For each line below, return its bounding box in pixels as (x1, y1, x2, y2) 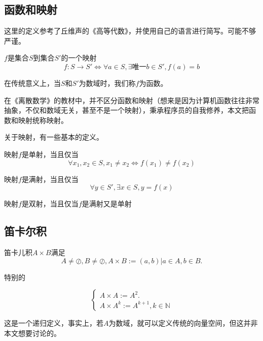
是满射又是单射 (82, 198, 132, 209)
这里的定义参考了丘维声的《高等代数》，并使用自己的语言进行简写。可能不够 (4, 25, 256, 36)
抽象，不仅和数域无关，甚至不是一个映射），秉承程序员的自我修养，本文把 (4, 105, 249, 115)
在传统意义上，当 (4, 77, 61, 88)
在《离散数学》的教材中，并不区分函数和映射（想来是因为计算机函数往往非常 (4, 95, 259, 105)
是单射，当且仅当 (21, 148, 79, 159)
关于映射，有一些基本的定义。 (4, 132, 103, 142)
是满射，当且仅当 (21, 173, 79, 184)
